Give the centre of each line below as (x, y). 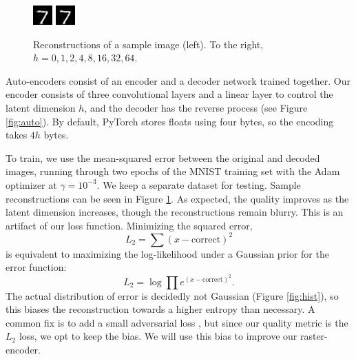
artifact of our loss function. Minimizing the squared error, (129, 225)
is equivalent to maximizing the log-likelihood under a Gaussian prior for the (167, 253)
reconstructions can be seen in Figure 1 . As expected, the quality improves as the (177, 198)
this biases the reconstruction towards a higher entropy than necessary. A (160, 309)
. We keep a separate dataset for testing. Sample (199, 184)
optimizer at (31, 184)
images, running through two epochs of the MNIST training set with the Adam (173, 171)
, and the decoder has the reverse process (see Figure (196, 107)
